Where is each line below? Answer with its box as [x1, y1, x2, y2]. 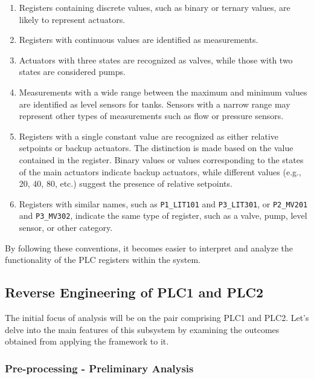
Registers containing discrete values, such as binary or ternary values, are [19, 1, 290, 13]
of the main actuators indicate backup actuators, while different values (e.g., [19, 165, 301, 178]
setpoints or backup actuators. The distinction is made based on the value [19, 141, 293, 154]
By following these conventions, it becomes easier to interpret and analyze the [5, 241, 293, 254]
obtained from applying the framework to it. [5, 335, 169, 348]
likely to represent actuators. [19, 13, 126, 25]
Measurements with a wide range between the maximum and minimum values [19, 85, 307, 98]
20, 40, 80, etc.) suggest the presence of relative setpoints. [19, 177, 232, 190]
